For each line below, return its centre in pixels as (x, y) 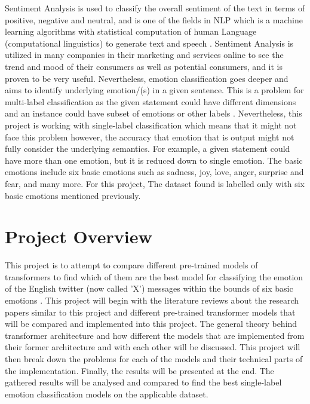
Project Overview (79, 236)
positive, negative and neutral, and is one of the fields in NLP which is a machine (154, 19)
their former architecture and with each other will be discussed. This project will (153, 347)
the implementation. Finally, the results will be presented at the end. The (139, 370)
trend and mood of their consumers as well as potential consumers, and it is (144, 66)
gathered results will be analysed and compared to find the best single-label (143, 382)
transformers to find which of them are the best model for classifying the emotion (154, 276)
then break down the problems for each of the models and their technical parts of (154, 358)
